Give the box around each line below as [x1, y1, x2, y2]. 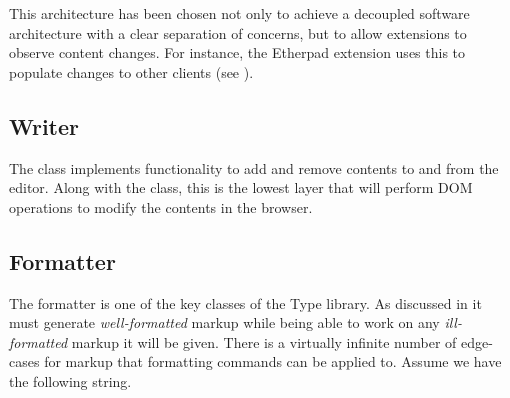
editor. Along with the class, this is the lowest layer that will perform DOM [9, 177, 473, 198]
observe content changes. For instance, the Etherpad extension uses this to [9, 42, 466, 63]
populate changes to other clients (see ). [9, 61, 254, 82]
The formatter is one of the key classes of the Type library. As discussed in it [9, 292, 482, 313]
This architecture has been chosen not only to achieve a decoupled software [9, 3, 470, 23]
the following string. [9, 370, 132, 391]
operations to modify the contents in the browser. [9, 196, 313, 217]
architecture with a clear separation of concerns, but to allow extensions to [9, 22, 467, 43]
